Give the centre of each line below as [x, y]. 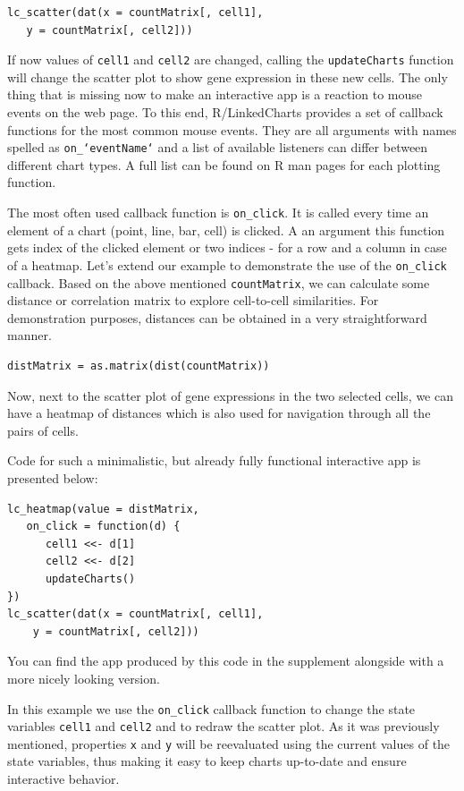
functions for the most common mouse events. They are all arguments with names [232, 129]
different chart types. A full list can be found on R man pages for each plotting [224, 164]
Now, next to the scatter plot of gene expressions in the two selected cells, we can [230, 395]
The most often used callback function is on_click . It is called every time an [218, 213]
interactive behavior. [63, 779]
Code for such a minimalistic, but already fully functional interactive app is [214, 460]
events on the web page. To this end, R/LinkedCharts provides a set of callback [225, 112]
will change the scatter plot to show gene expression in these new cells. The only [228, 77]
